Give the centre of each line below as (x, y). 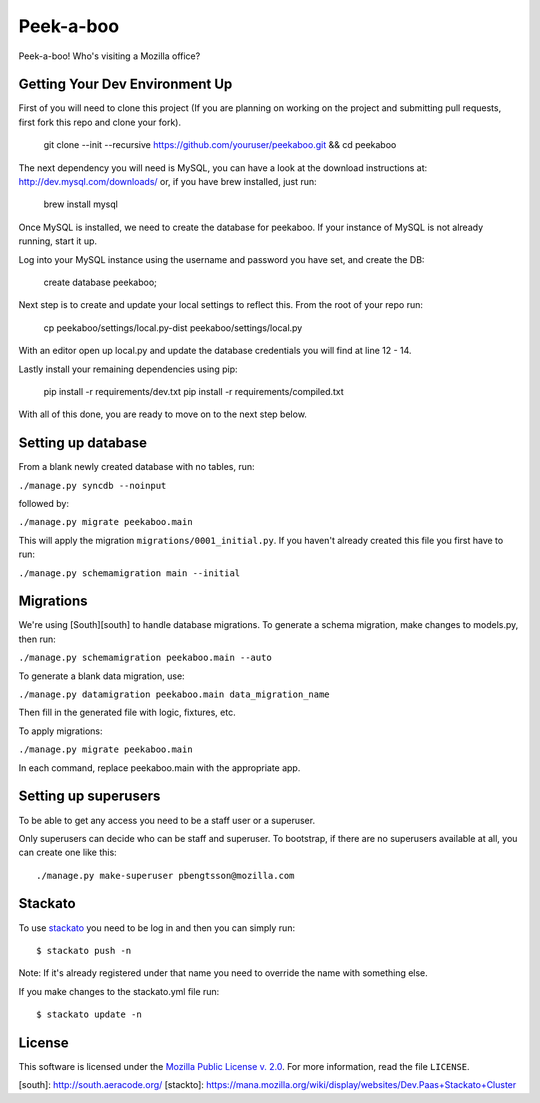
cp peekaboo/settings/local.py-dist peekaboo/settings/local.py (173, 327)
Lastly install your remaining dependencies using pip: (128, 369)
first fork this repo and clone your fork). (100, 122)
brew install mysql (81, 204)
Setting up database (83, 443)
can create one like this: (67, 852)
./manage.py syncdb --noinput (92, 485)
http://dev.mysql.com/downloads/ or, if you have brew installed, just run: (167, 182)
